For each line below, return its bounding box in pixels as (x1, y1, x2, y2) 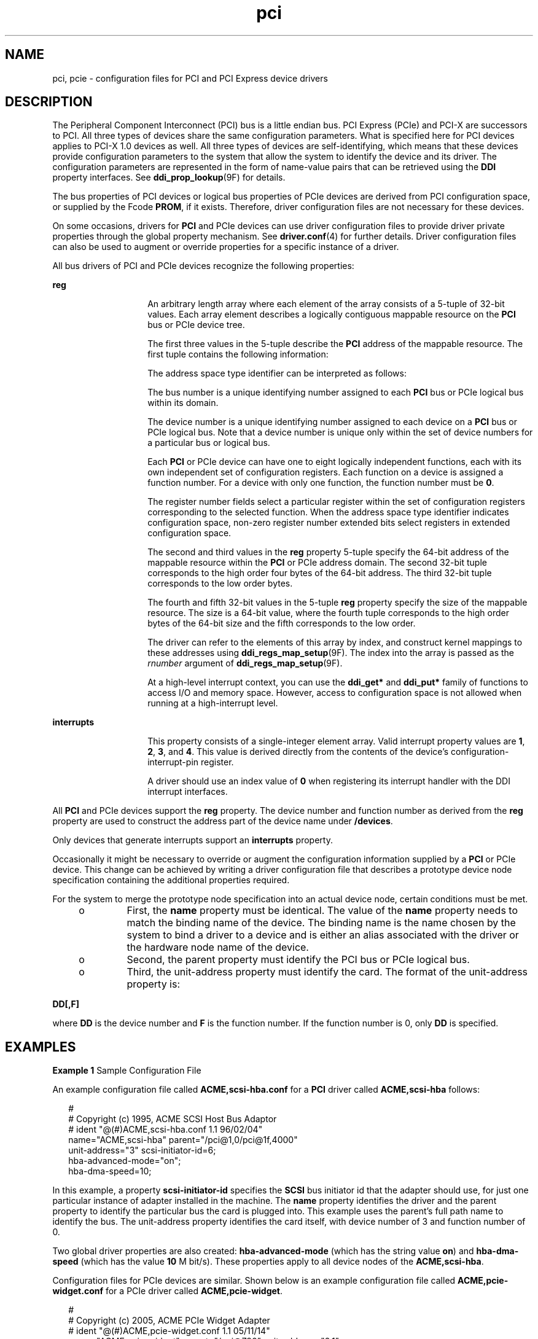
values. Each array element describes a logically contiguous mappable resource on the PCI (147, 309, 516, 320)
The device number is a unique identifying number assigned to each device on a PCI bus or (147, 416, 518, 427)
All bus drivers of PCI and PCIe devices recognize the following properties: (52, 260, 354, 271)
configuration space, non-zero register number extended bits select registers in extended (147, 517, 510, 528)
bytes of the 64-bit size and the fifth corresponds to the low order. (147, 618, 416, 629)
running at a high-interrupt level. (147, 698, 278, 709)
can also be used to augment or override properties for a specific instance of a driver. (52, 241, 399, 252)
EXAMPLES (5, 1039, 76, 1055)
